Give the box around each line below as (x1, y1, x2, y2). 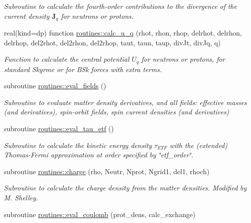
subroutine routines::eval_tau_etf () (4, 123, 114, 134)
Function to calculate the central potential (4, 54, 130, 64)
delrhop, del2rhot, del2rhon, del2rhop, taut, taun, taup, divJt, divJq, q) (4, 37, 221, 47)
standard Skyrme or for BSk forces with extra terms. (4, 64, 162, 74)
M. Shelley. (4, 192, 38, 203)
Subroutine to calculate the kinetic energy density (4, 140, 152, 150)
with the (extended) (170, 140, 228, 150)
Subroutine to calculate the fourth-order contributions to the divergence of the (4, 1, 237, 11)
